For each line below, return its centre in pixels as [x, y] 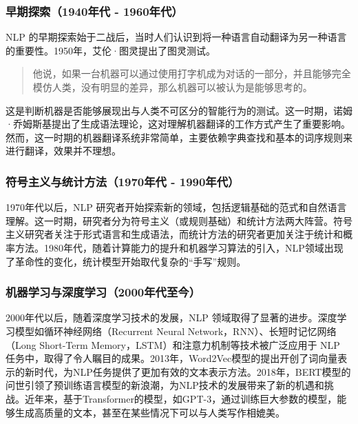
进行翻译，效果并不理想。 [63, 151]
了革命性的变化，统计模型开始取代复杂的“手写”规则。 [126, 261]
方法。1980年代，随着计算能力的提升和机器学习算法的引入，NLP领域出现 [179, 247]
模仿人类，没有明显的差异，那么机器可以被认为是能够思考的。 [172, 87]
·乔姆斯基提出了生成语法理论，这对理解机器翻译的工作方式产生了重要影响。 [178, 124]
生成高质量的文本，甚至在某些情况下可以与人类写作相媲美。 [150, 412]
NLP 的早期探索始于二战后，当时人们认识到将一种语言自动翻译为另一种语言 [176, 37]
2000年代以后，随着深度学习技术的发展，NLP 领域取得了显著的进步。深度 [171, 317]
